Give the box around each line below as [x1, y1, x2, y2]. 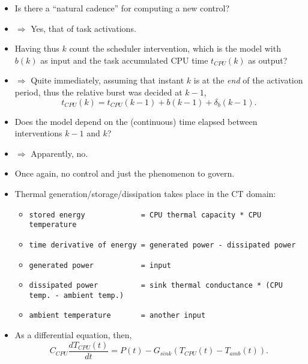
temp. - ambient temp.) [29, 291, 124, 300]
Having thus [14, 42, 59, 55]
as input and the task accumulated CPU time [40, 53, 208, 66]
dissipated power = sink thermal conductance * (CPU [29, 281, 283, 290]
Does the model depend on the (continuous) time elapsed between [14, 115, 258, 127]
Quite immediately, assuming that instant [31, 74, 184, 86]
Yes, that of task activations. [31, 22, 136, 34]
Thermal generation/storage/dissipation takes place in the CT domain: [14, 187, 276, 199]
